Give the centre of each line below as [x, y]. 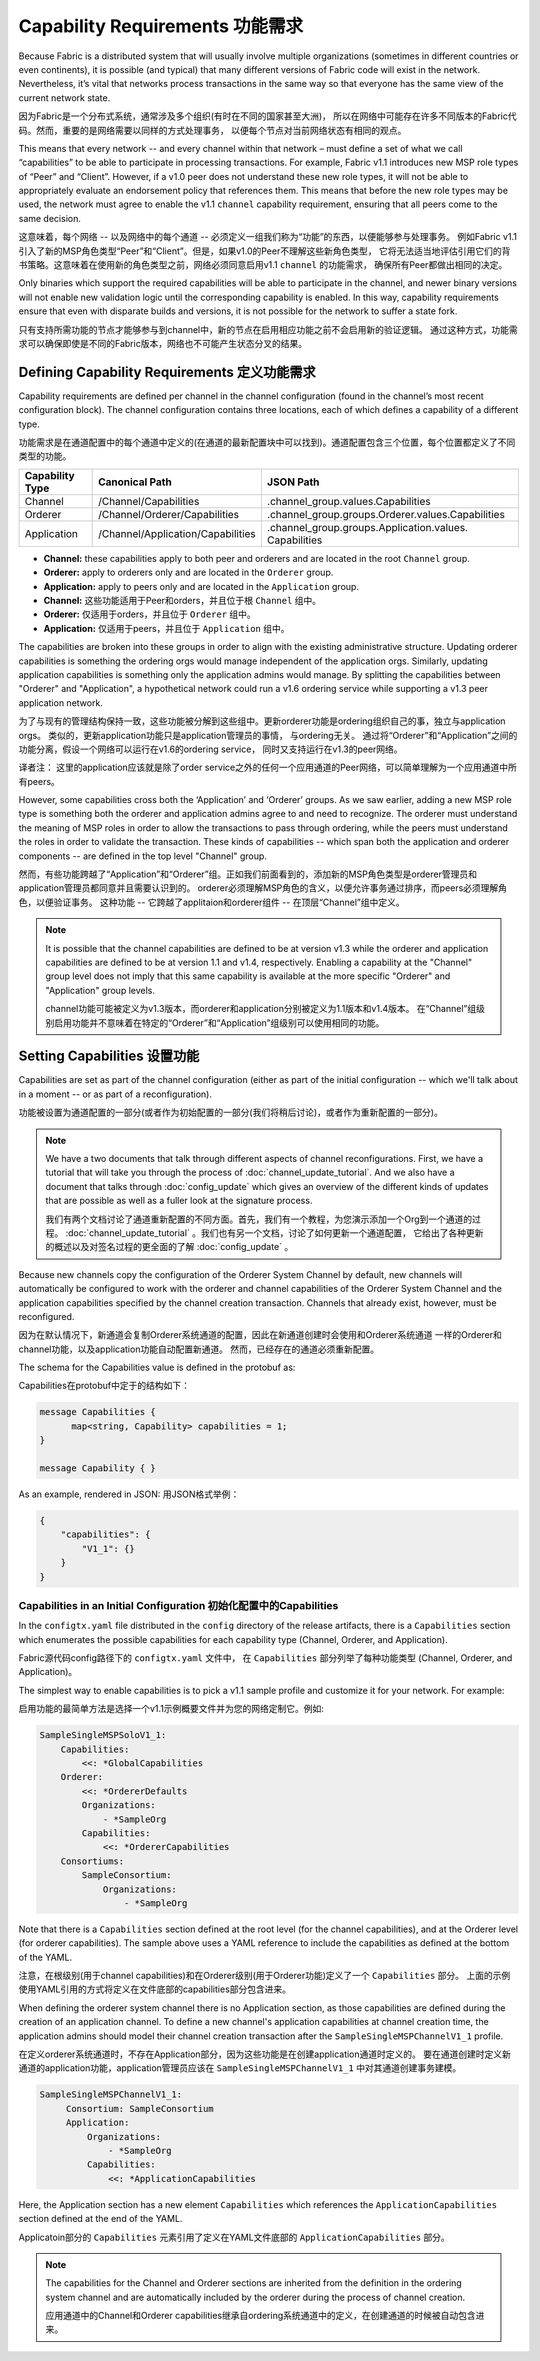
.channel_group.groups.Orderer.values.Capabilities [385, 514]
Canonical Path [135, 482]
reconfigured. [46, 1316]
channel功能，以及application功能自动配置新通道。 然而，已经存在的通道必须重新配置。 [199, 1349]
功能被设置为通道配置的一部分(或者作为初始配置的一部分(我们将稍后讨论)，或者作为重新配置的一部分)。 [231, 1112]
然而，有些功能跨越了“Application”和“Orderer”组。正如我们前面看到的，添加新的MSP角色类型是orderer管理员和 [247, 874]
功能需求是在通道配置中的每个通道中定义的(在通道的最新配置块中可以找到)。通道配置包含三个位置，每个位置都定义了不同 [267, 442]
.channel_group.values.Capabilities [348, 501]
